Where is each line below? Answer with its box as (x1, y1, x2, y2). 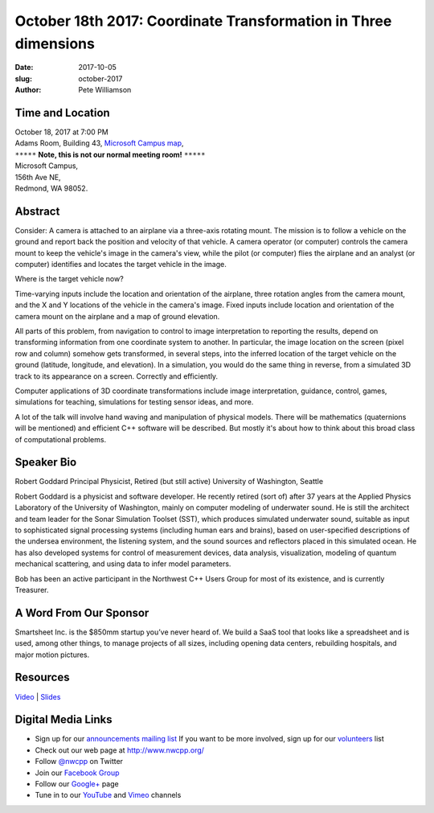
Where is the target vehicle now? (14, 274, 124, 284)
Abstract (14, 204, 60, 218)
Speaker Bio (14, 455, 77, 470)
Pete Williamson (78, 85, 132, 95)
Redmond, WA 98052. (14, 183, 88, 193)
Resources (14, 671, 70, 684)
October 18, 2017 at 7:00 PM (14, 127, 108, 137)
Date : (14, 63, 34, 72)
